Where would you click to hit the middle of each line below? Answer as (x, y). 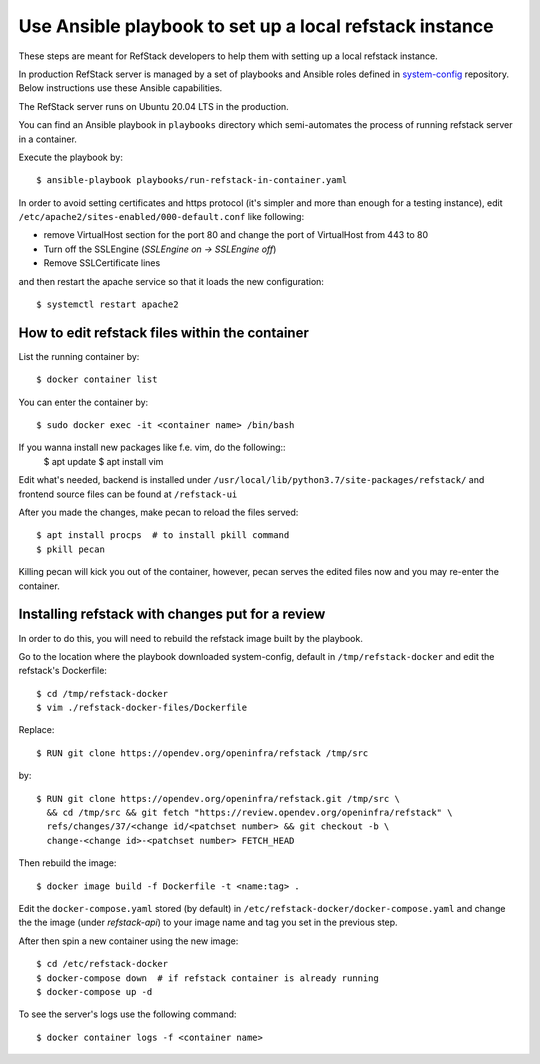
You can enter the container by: (83, 402)
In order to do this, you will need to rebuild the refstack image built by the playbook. (191, 638)
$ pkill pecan (70, 549)
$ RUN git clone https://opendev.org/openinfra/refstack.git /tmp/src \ (218, 798)
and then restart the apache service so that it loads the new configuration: (171, 281)
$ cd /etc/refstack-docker (102, 964)
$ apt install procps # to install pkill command (163, 535)
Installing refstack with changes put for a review (172, 614)
